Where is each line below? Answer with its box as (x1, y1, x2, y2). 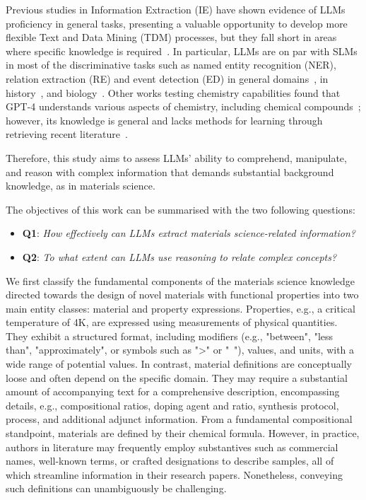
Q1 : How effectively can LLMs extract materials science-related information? (22, 226, 355, 240)
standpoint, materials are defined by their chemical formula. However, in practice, (6, 426, 360, 441)
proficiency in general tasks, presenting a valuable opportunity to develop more (6, 16, 348, 30)
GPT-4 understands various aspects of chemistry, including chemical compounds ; (6, 99, 361, 114)
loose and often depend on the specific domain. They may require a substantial (6, 370, 348, 385)
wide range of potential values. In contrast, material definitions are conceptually (6, 356, 353, 371)
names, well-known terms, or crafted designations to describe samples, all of (6, 453, 334, 468)
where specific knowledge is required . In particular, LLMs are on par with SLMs (6, 43, 358, 58)
